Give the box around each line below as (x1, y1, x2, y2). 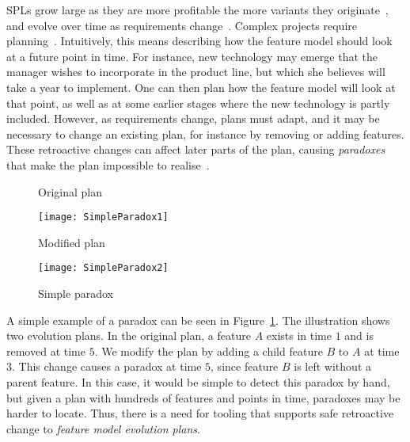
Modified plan (38, 234, 105, 250)
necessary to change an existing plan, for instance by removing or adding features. (6, 125, 404, 142)
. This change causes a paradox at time (12, 358, 202, 375)
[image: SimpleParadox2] (38, 262, 169, 274)
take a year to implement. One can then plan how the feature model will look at (6, 78, 396, 95)
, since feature (211, 358, 279, 375)
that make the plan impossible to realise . (6, 156, 210, 173)
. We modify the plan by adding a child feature (94, 342, 323, 359)
